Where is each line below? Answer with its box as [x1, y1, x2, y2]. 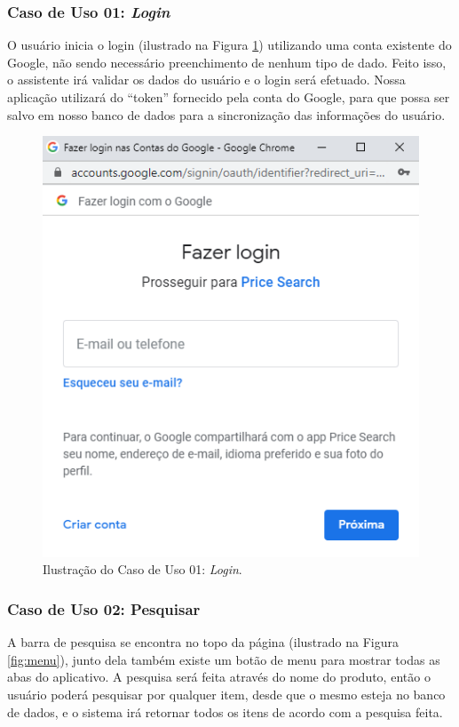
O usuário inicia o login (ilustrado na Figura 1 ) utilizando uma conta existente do [7, 36, 452, 54]
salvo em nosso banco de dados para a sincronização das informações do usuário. [7, 105, 446, 124]
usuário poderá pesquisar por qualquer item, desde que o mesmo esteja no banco [7, 684, 446, 703]
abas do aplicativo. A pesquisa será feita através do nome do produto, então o [7, 667, 431, 686]
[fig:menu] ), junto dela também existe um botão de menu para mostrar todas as [7, 650, 440, 668]
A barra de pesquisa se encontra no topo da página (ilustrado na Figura [7, 633, 399, 651]
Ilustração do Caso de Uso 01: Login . [43, 560, 242, 579]
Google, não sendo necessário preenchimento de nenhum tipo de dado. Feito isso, [7, 52, 447, 71]
